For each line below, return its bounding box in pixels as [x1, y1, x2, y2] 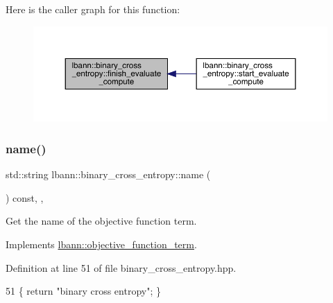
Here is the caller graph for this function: [6, 2, 180, 16]
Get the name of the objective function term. [6, 214, 197, 228]
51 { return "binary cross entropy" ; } [6, 284, 161, 298]
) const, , [6, 190, 44, 205]
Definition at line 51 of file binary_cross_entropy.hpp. [6, 260, 237, 275]
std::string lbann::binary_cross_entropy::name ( [6, 167, 211, 182]
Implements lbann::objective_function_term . [6, 237, 197, 251]
